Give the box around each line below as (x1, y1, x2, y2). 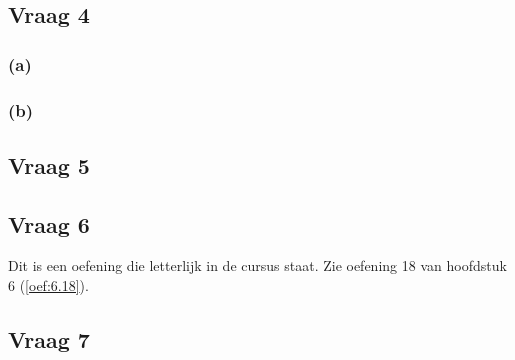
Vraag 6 (8, 208, 90, 239)
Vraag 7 (8, 324, 90, 355)
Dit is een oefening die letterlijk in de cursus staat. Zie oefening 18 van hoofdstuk (8, 255, 507, 276)
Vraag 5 (8, 149, 90, 180)
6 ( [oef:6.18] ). (8, 275, 89, 296)
